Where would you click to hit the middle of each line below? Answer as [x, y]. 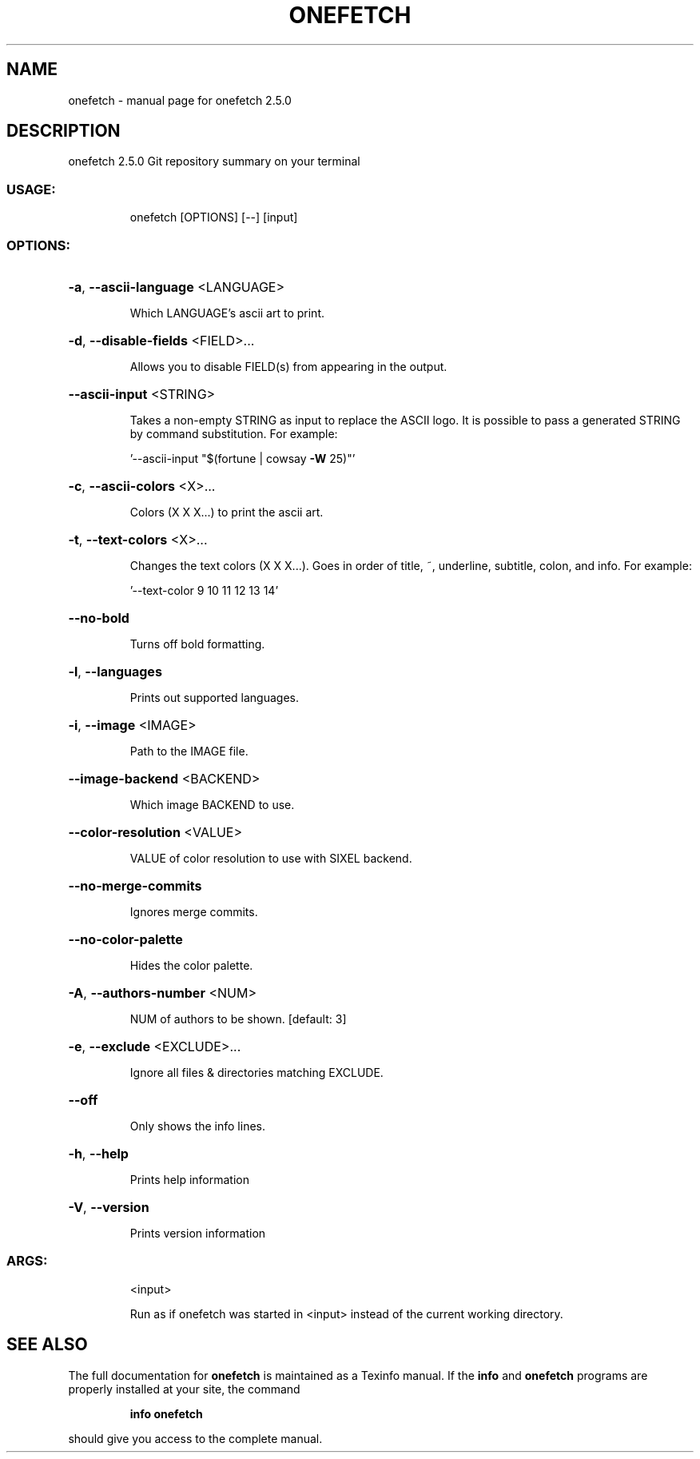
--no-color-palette [125, 939]
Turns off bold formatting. [197, 644]
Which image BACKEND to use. [212, 804]
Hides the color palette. [191, 965]
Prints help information [189, 1179]
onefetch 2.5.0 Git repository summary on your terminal [214, 161]
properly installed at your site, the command [184, 1389]
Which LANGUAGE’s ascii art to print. [227, 313]
